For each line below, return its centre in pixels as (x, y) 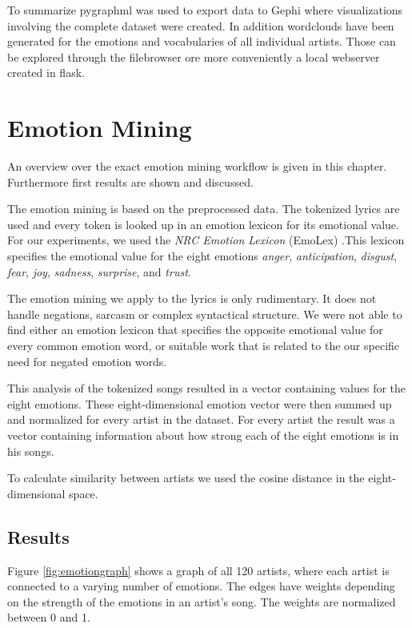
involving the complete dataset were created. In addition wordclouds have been (201, 25)
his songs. (31, 451)
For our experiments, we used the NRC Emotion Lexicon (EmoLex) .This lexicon (206, 240)
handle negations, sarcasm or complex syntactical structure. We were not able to (205, 314)
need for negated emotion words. (87, 361)
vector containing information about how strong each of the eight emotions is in (203, 435)
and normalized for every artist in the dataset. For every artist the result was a (201, 419)
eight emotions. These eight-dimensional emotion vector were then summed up (200, 403)
